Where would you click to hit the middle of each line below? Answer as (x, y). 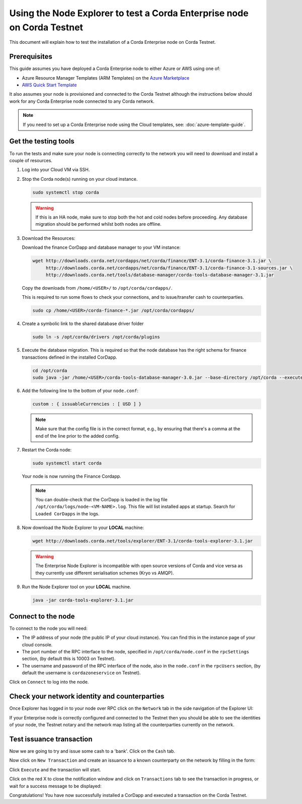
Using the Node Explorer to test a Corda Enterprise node (129, 13)
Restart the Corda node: (47, 450)
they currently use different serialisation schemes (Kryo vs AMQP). (105, 573)
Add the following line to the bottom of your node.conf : (80, 391)
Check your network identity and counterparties (87, 696)
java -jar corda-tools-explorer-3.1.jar (83, 600)
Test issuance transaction (51, 739)
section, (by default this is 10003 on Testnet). (69, 659)
